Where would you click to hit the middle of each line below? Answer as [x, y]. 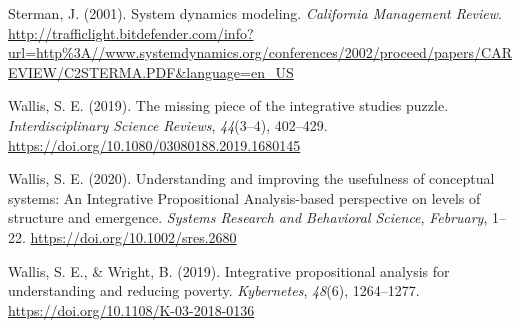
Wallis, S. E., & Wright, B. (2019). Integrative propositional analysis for [229, 270]
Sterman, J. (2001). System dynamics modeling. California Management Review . [255, 13]
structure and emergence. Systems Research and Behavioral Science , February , [248, 217]
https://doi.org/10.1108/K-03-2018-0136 [131, 309]
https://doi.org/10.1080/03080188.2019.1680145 [154, 144]
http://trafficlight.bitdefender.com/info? [131, 32]
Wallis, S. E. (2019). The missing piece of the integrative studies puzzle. [228, 105]
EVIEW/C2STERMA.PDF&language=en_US [151, 71]
